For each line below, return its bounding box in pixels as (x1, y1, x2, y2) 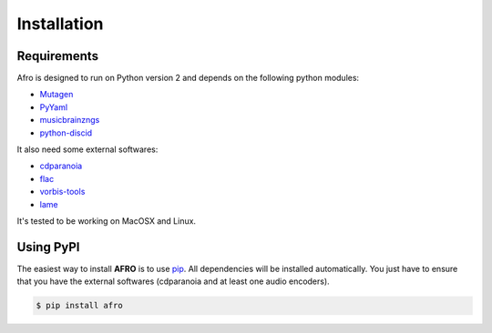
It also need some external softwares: (16, 144, 159, 155)
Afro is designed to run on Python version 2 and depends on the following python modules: (16, 73, 360, 84)
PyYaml (39, 101, 68, 113)
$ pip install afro (36, 300, 123, 311)
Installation (16, 14, 104, 34)
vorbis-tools (39, 187, 86, 197)
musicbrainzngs (39, 115, 100, 126)
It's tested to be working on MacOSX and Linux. (16, 215, 196, 227)
